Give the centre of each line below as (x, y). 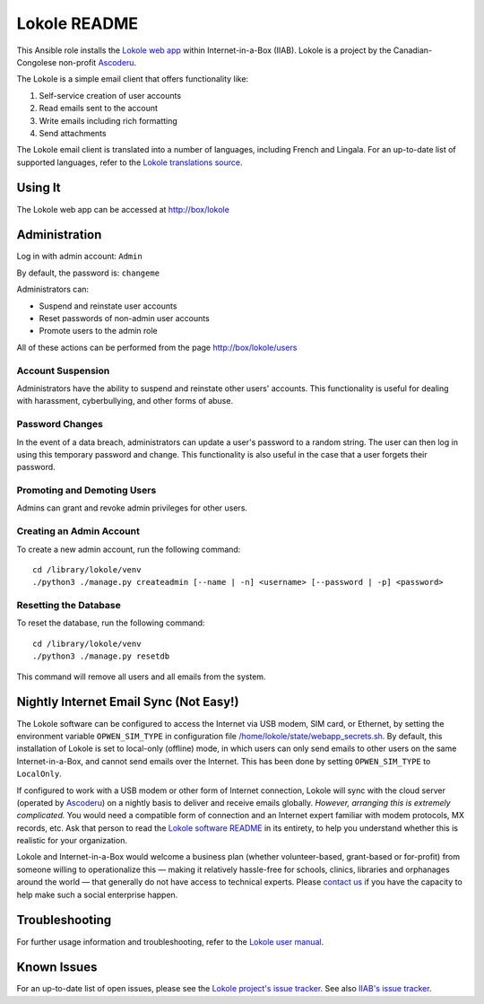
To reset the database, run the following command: (111, 623)
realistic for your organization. (72, 841)
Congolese (37, 62)
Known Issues (57, 968)
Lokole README (78, 23)
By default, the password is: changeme (88, 273)
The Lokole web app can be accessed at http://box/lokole (123, 209)
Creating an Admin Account (78, 531)
